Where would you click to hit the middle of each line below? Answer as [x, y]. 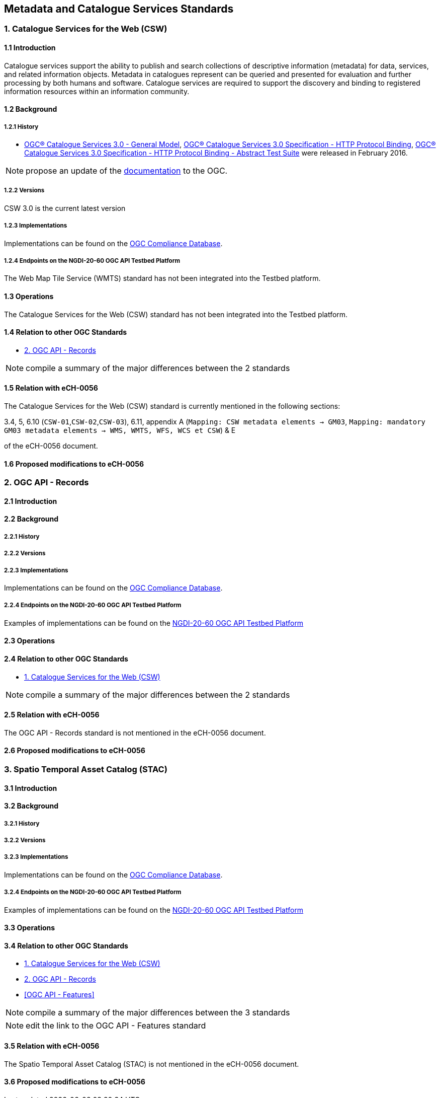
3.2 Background [31, 806]
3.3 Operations [30, 928]
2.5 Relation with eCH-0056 [52, 715]
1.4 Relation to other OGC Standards [66, 332]
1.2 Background [31, 109]
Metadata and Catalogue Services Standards [119, 9]
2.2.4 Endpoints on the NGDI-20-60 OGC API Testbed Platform [93, 605]
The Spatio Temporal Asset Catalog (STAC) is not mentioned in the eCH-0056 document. [152, 1064]
